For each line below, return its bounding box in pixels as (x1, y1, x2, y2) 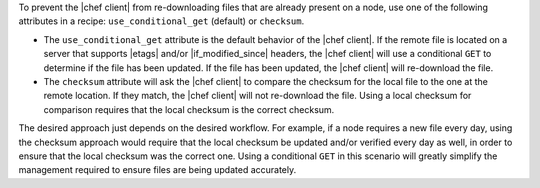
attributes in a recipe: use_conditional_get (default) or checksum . (18, 15, 305, 27)
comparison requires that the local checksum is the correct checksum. (43, 103, 335, 115)
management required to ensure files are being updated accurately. (18, 164, 297, 176)
